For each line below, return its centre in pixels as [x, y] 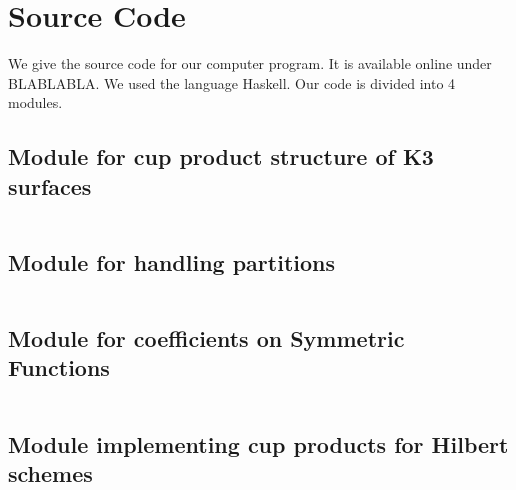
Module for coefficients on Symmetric [206, 338]
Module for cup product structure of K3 [221, 156]
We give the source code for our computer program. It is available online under [250, 63]
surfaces [50, 185]
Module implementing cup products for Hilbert [258, 443]
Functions [59, 367]
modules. [35, 102]
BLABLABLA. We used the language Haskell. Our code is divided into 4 [232, 82]
